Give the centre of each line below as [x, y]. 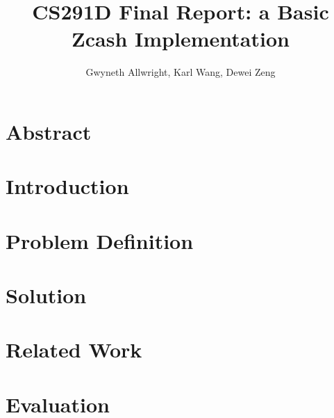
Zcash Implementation [181, 39]
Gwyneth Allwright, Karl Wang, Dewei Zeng [181, 72]
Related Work [74, 349]
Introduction [67, 186]
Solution [46, 295]
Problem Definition [100, 240]
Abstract [49, 131]
